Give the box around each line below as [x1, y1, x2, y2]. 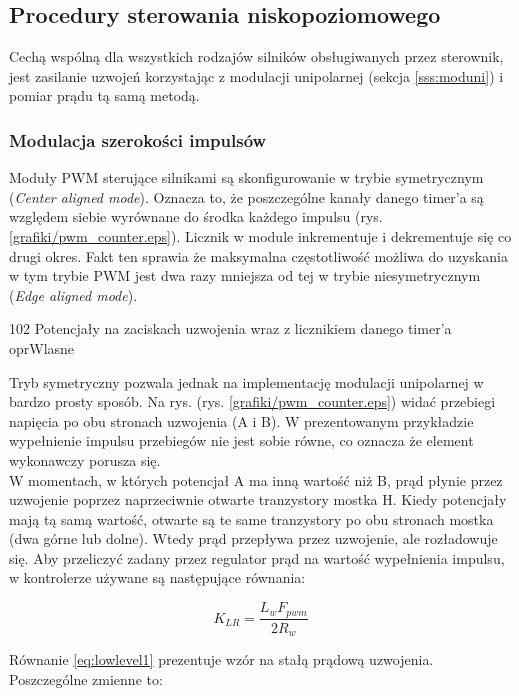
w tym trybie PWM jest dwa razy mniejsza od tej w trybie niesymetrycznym [9, 265, 481, 286]
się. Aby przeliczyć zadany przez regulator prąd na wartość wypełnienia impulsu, [9, 547, 505, 568]
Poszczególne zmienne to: [9, 668, 163, 689]
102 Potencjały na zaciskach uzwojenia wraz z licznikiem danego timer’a [9, 318, 452, 339]
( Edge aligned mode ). [9, 284, 138, 305]
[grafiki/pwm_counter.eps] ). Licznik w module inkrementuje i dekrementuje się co [9, 225, 512, 246]
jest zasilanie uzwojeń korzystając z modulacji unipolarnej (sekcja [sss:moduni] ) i [9, 65, 504, 86]
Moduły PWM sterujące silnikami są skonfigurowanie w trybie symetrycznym [9, 167, 484, 188]
